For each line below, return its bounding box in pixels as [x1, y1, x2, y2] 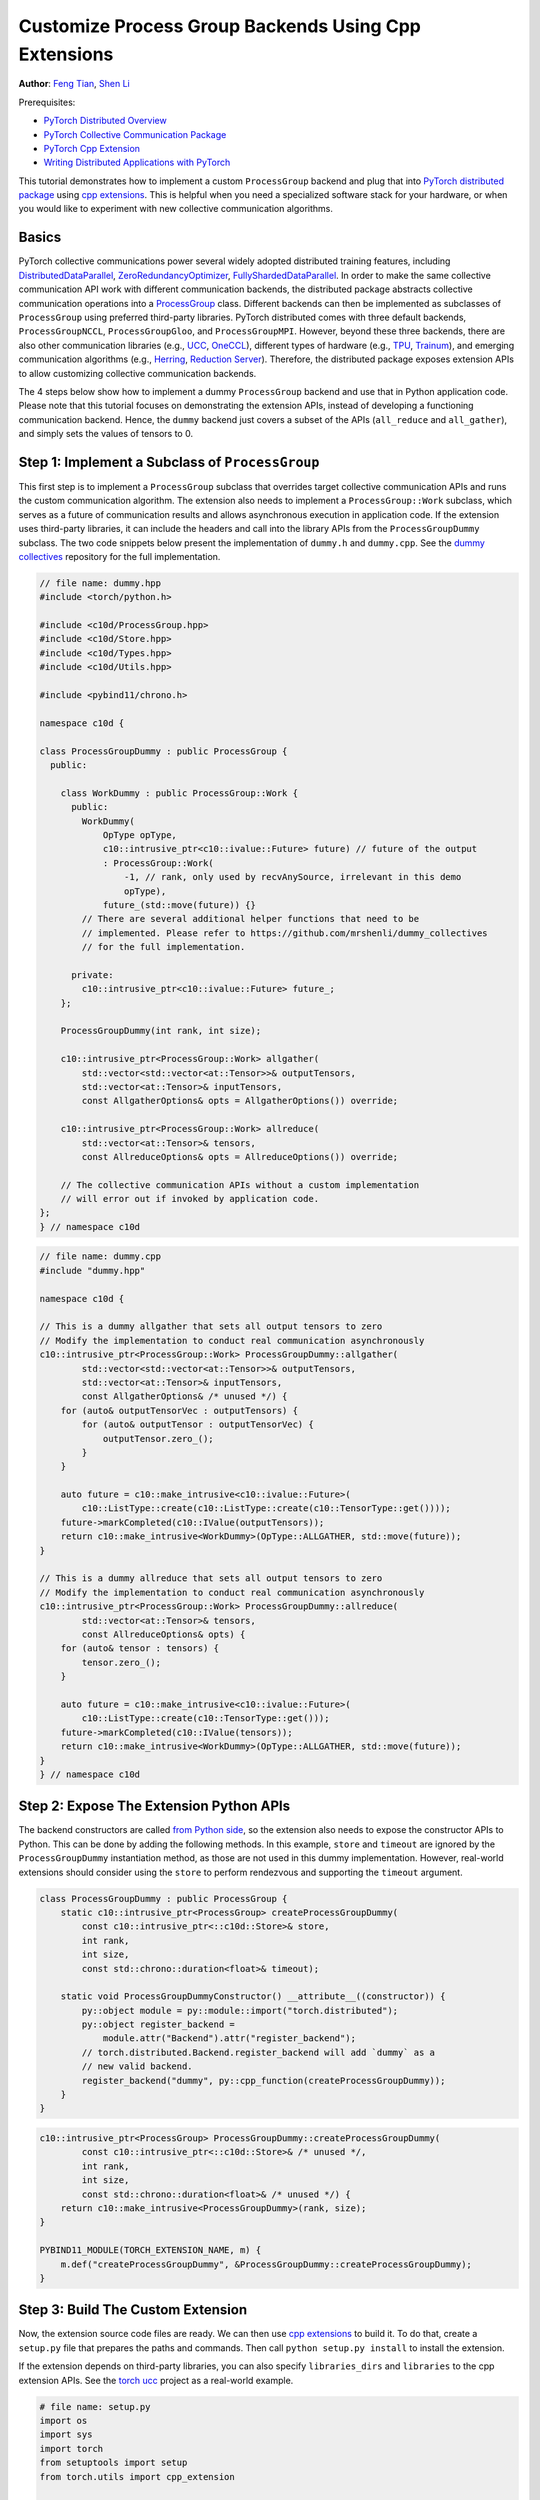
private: [71, 969, 114, 980]
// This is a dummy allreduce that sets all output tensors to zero [39, 1573, 383, 1584]
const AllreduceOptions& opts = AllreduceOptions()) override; [81, 1151, 399, 1162]
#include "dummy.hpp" [39, 1265, 146, 1276]
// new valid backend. [81, 2061, 194, 2072]
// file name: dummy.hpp [39, 577, 162, 589]
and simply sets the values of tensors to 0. [18, 428, 194, 440]
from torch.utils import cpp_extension [39, 2471, 235, 2482]
